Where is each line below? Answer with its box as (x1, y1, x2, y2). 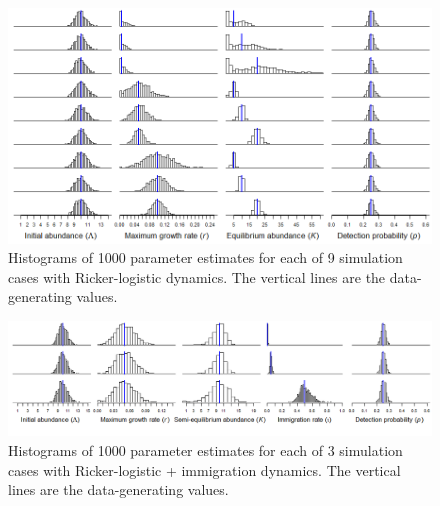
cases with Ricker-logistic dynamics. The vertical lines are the (8, 266, 386, 287)
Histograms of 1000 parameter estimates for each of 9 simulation (8, 247, 403, 268)
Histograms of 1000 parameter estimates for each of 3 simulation (8, 440, 403, 461)
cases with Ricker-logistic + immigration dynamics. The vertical (8, 459, 401, 480)
